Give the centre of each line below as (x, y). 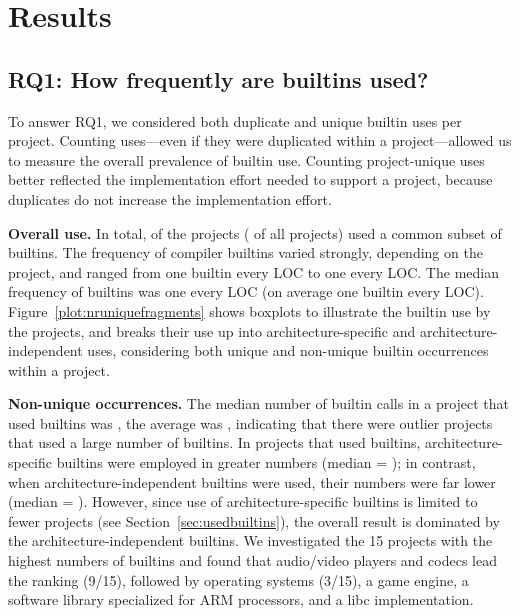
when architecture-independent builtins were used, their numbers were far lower (252, 481)
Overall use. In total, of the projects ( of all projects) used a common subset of (255, 232)
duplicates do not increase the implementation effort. (170, 198)
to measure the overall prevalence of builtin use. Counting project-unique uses (246, 159)
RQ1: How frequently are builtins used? (218, 78)
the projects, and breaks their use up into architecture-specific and (212, 330)
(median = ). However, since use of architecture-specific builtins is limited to (243, 501)
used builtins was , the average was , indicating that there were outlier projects (250, 422)
